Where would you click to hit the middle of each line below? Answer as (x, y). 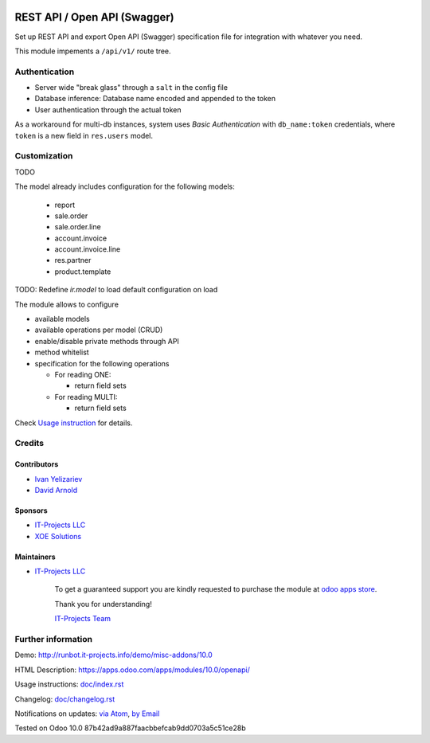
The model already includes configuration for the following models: (125, 186)
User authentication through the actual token (108, 109)
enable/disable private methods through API (107, 341)
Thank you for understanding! (104, 604)
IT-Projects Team (83, 619)
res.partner (73, 260)
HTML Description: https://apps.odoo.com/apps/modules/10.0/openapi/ (132, 670)
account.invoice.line (88, 249)
